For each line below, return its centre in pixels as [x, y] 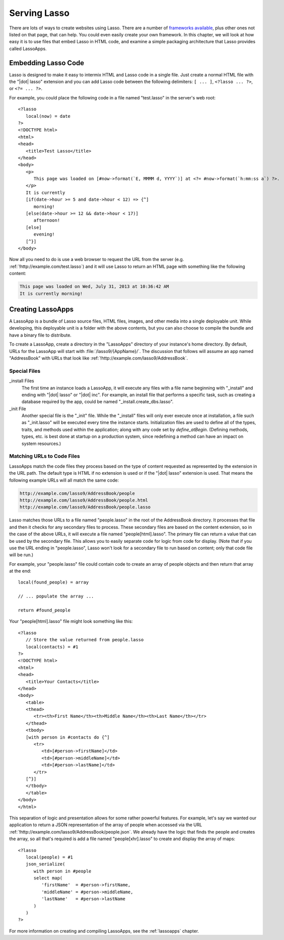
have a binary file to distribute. [40, 335]
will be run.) [21, 555]
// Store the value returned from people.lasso [85, 640]
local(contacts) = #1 [52, 647]
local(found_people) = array [53, 582]
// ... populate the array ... [56, 596]
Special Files [25, 371]
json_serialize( [45, 864]
